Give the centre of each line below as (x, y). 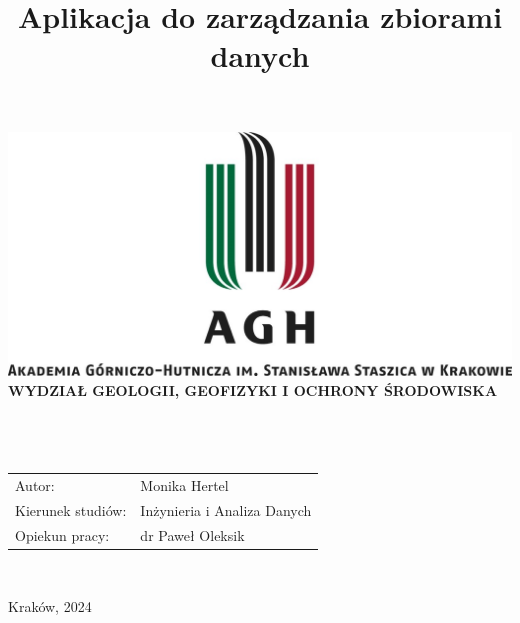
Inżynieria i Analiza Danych (226, 509)
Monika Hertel (184, 484)
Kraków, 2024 (50, 606)
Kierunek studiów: (71, 509)
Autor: (35, 484)
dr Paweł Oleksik (192, 534)
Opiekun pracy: (62, 534)
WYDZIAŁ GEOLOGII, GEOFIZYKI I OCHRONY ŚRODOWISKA (253, 389)
